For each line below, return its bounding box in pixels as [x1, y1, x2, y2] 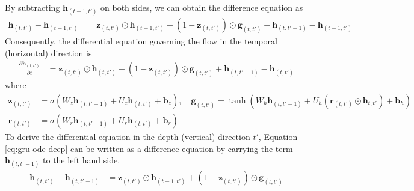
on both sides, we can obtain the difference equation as [100, 1, 303, 13]
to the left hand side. [43, 154, 120, 166]
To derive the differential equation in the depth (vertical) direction [5, 130, 250, 143]
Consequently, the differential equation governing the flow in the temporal [5, 35, 277, 47]
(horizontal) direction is [5, 46, 92, 59]
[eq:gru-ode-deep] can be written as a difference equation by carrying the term [5, 142, 293, 154]
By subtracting [5, 1, 60, 13]
